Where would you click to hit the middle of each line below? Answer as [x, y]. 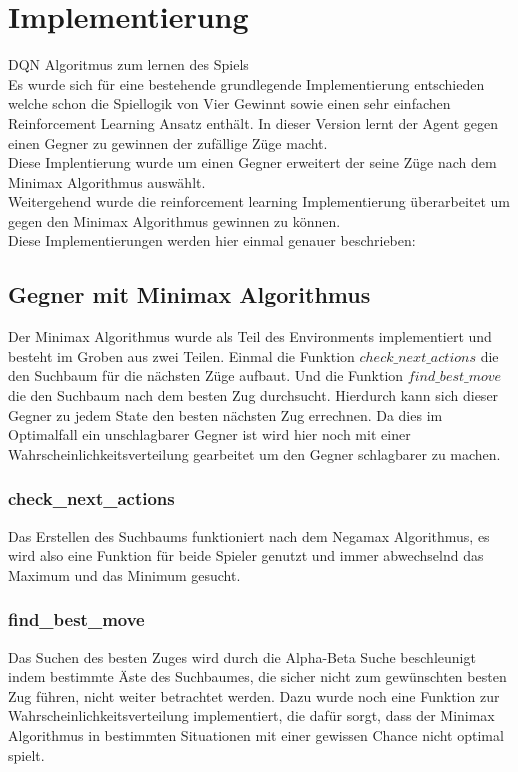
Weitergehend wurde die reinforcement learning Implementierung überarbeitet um [259, 201]
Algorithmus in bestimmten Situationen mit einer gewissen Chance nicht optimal [256, 735]
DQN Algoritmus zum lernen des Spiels [128, 64]
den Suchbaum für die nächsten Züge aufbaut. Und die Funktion [206, 375]
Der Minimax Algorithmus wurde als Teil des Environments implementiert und [250, 336]
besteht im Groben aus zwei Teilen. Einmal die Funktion [181, 355]
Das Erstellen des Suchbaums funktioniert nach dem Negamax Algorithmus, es [249, 535]
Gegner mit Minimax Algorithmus [189, 294]
